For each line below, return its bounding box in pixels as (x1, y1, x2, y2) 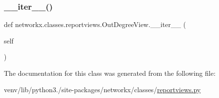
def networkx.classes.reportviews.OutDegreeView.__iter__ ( (4, 19, 186, 29)
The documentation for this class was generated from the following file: (4, 68, 216, 78)
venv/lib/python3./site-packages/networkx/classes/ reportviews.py (4, 84, 201, 94)
